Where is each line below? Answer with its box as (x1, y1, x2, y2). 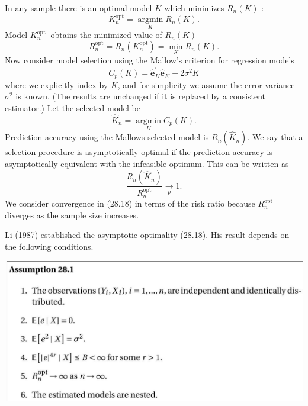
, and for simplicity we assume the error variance (117, 78, 295, 91)
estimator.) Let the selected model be (5, 102, 141, 114)
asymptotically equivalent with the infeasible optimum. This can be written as (5, 157, 289, 169)
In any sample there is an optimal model (5, 2, 152, 14)
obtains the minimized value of (50, 28, 162, 41)
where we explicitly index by (5, 78, 108, 91)
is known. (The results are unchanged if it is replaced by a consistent (15, 90, 266, 102)
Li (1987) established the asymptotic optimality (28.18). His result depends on (5, 228, 290, 241)
